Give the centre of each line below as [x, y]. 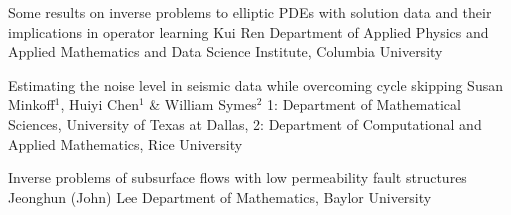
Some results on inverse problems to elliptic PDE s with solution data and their [250, 12]
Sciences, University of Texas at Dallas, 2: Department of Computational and [245, 123]
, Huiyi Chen [99, 104]
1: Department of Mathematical [364, 104]
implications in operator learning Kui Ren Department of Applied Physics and [248, 31]
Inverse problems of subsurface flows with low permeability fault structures [237, 177]
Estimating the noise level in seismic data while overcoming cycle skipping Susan [255, 84]
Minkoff [31, 104]
